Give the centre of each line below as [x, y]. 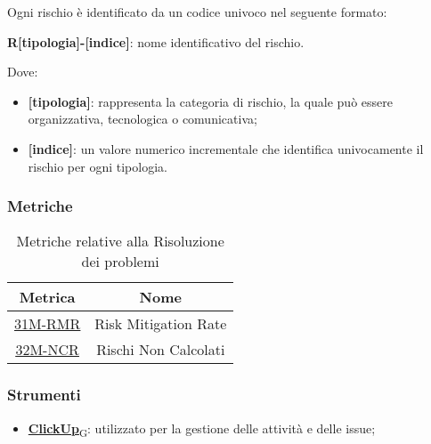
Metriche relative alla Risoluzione [120, 241]
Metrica [47, 297]
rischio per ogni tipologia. [98, 166]
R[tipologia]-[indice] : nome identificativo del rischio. [156, 41]
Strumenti [44, 395]
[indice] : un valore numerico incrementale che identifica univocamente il [226, 148]
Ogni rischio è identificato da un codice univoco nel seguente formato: [197, 12]
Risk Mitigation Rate [161, 324]
